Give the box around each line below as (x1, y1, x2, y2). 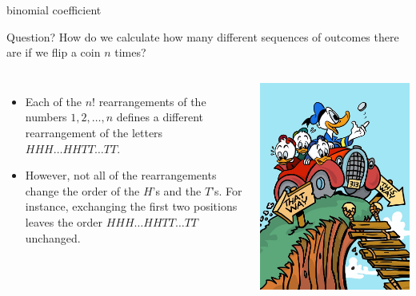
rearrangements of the (98, 93, 206, 109)
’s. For (211, 182, 242, 199)
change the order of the (25, 182, 140, 199)
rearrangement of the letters (25, 124, 163, 140)
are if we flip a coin (6, 44, 101, 61)
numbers (25, 109, 67, 125)
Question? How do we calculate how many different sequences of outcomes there (6, 28, 399, 45)
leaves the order (25, 213, 102, 230)
